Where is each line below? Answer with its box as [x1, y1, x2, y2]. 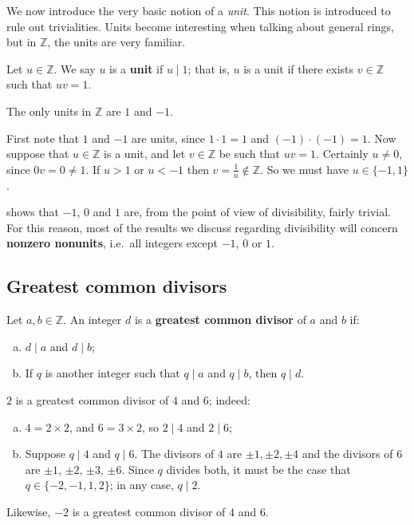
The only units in [6, 102, 92, 119]
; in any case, [109, 476, 174, 493]
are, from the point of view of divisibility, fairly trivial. [124, 203, 391, 220]
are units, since [132, 129, 206, 146]
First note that [6, 129, 79, 146]
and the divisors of [302, 445, 393, 462]
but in [6, 34, 37, 50]
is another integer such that [45, 365, 180, 381]
